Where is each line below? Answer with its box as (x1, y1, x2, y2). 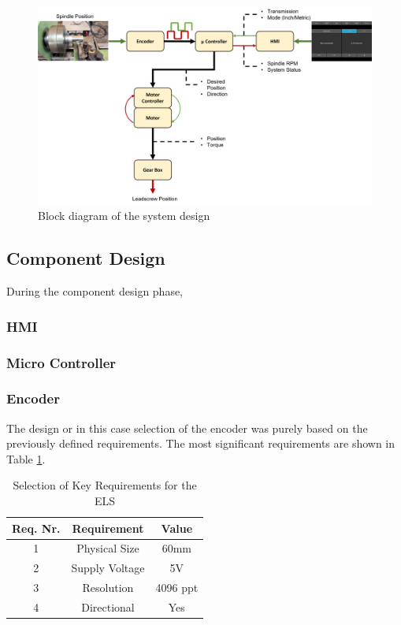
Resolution (82, 579, 134, 596)
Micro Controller (6, 352, 117, 372)
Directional (81, 598, 135, 615)
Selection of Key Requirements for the (13, 477, 197, 493)
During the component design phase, (6, 283, 184, 299)
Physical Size (76, 540, 139, 556)
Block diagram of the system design (38, 207, 210, 224)
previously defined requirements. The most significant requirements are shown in (6, 435, 395, 452)
